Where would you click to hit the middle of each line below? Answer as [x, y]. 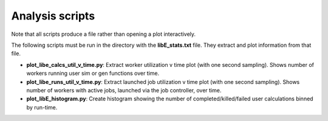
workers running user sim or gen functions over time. [93, 74]
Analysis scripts [53, 16]
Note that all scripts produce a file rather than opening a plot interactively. [104, 34]
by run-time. [42, 107]
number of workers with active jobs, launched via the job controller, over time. [124, 90]
